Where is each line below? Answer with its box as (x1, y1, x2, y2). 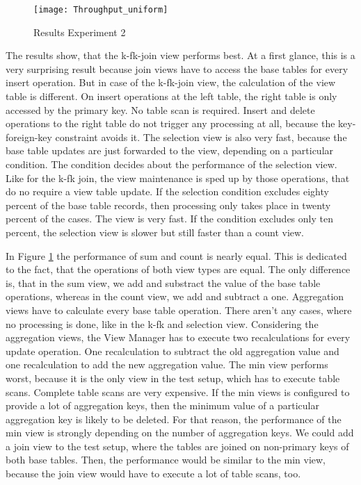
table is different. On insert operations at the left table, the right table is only (6, 89, 337, 104)
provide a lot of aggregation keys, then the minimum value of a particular (6, 398, 319, 413)
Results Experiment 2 (33, 24, 126, 39)
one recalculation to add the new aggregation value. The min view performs (6, 357, 328, 372)
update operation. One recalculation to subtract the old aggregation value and (6, 343, 339, 358)
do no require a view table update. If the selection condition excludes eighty (6, 184, 329, 199)
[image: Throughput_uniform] (33, 5, 168, 15)
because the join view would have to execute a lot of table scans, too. (6, 466, 301, 481)
